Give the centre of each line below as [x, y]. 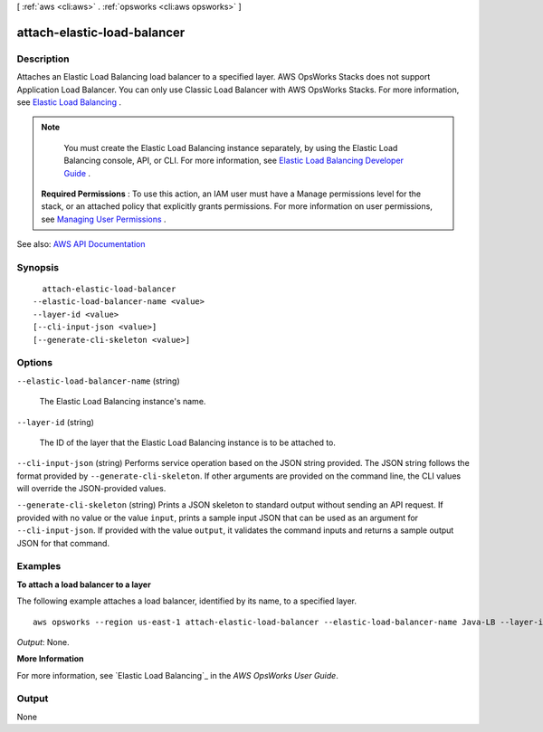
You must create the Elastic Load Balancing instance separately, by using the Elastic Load [231, 147]
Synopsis [38, 267]
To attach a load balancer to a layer [84, 585]
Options [35, 363]
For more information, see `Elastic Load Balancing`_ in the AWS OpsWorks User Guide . [177, 675]
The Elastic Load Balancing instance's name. [123, 402]
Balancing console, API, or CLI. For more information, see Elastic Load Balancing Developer [234, 161]
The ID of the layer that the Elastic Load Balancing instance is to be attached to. [188, 442]
